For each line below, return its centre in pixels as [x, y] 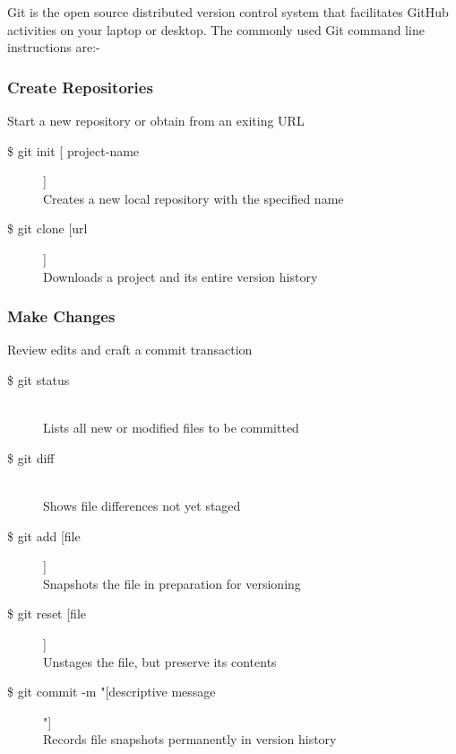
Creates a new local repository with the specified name [194, 198]
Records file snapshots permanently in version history [190, 739]
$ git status [39, 379]
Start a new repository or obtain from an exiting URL [156, 120]
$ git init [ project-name [73, 150]
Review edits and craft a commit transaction [130, 350]
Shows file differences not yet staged [142, 505]
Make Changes [61, 316]
